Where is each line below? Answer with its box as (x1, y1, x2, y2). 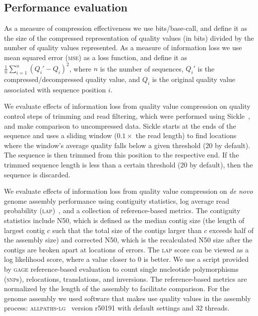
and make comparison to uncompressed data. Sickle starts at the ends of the (4, 120, 236, 131)
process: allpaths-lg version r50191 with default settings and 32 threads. (4, 303, 230, 313)
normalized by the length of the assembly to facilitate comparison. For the (4, 283, 230, 294)
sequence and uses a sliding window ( (4, 130, 117, 141)
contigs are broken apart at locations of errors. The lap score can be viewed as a (4, 244, 249, 254)
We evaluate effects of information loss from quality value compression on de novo (4, 186, 253, 196)
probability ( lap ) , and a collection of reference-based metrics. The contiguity (4, 205, 241, 216)
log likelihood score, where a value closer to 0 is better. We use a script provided (4, 254, 249, 264)
